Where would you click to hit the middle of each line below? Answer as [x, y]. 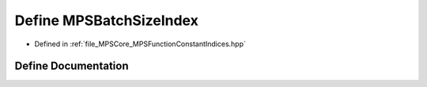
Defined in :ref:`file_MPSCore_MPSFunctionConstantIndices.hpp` [140, 44]
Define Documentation [72, 66]
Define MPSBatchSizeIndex [107, 20]
